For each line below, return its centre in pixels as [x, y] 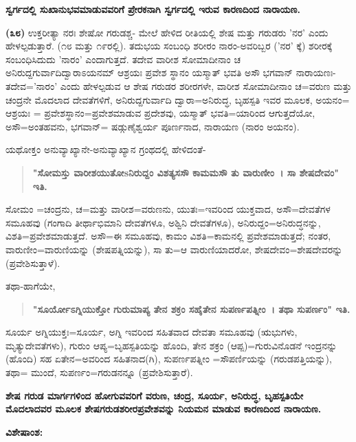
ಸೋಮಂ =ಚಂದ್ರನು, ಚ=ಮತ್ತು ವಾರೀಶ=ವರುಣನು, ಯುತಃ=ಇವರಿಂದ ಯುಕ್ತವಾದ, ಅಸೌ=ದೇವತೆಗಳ [168, 209]
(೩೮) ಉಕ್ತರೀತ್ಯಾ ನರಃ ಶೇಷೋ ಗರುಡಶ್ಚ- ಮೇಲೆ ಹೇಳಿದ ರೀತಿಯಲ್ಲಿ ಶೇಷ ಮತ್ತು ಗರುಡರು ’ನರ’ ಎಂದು [167, 32]
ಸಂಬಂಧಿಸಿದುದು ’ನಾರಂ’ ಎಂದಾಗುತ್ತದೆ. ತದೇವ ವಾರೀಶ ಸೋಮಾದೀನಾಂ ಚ [123, 59]
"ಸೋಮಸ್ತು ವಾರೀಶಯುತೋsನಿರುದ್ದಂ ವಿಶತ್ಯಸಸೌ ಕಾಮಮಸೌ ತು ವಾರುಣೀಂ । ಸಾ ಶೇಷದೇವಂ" [186, 172]
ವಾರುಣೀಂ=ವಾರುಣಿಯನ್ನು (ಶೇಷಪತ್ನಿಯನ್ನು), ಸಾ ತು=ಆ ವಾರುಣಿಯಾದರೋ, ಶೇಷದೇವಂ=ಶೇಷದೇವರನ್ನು [174, 249]
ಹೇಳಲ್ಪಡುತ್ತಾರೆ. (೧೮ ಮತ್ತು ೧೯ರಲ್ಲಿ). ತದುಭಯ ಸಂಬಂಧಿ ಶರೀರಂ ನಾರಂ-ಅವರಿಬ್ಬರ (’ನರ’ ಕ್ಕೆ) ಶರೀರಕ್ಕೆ [169, 46]
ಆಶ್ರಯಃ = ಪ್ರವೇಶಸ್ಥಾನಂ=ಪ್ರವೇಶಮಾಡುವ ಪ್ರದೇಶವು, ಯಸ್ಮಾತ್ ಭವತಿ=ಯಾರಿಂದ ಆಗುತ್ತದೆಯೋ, [160, 113]
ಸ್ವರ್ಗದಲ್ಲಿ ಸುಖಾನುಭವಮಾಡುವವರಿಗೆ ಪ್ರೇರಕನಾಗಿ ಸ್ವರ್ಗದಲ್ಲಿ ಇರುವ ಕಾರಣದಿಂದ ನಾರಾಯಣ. [153, 9]
